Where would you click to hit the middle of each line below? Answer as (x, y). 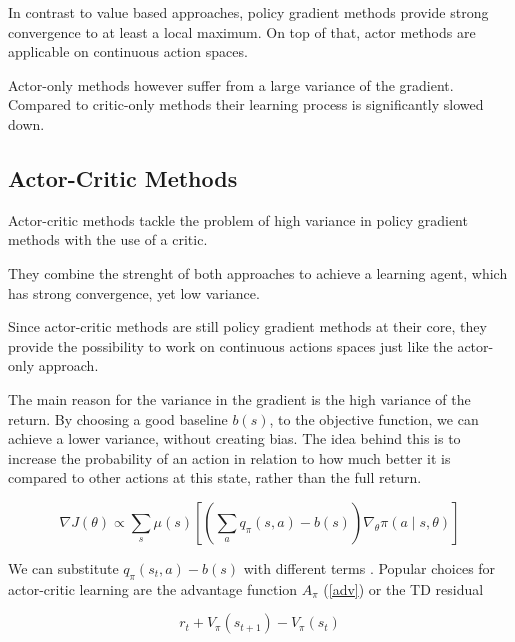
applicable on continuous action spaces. (128, 51)
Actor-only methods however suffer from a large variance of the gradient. (231, 84)
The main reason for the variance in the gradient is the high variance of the (239, 398)
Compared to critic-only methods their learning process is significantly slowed (246, 104)
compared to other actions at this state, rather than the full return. (215, 477)
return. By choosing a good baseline (118, 418)
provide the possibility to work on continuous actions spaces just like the (230, 345)
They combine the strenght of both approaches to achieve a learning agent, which (258, 272)
